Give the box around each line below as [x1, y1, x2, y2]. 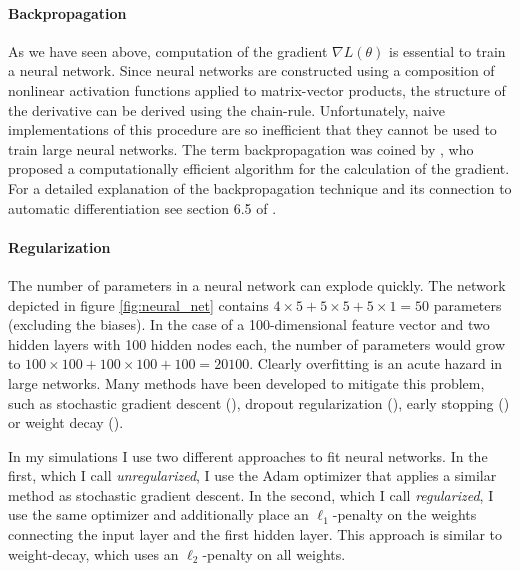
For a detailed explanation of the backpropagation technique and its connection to [8, 177, 512, 198]
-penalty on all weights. [202, 543, 346, 564]
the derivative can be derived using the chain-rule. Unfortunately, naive [8, 99, 445, 120]
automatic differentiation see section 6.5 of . [8, 197, 277, 218]
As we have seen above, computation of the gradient [8, 40, 328, 61]
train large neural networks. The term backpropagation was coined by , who [8, 138, 474, 159]
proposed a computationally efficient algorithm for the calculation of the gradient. [8, 158, 510, 179]
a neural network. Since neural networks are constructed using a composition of [8, 60, 495, 81]
